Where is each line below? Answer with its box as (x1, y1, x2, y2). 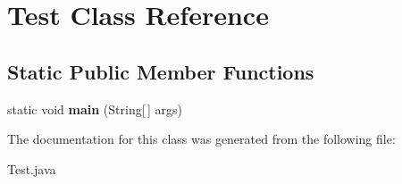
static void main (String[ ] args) (7, 99, 182, 118)
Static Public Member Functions (7, 57, 314, 85)
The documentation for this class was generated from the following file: (7, 130, 396, 148)
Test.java (7, 159, 56, 178)
